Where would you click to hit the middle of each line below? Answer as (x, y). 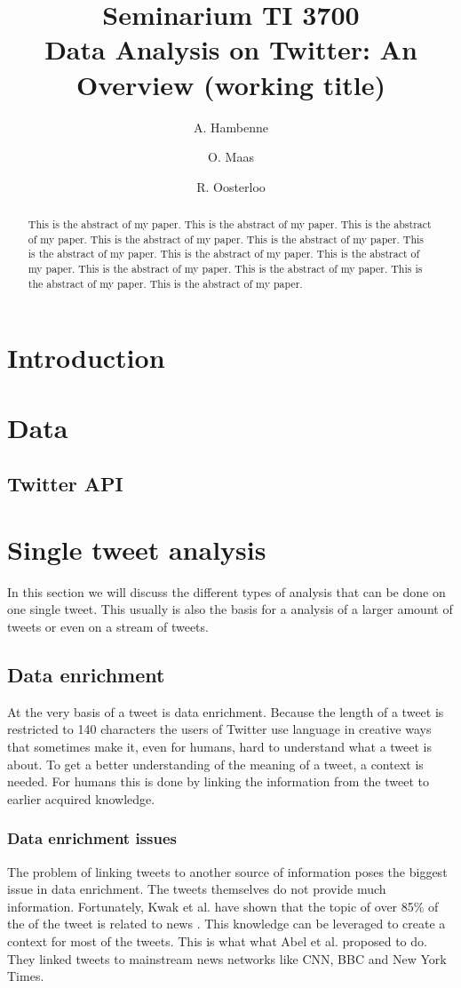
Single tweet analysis (137, 549)
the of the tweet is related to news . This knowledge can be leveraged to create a (227, 924)
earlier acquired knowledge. (81, 798)
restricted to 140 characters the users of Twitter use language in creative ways (219, 729)
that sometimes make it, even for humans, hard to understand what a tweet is (220, 746)
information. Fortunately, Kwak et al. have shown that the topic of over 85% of (223, 906)
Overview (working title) (231, 84)
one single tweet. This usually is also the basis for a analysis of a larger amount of (230, 609)
